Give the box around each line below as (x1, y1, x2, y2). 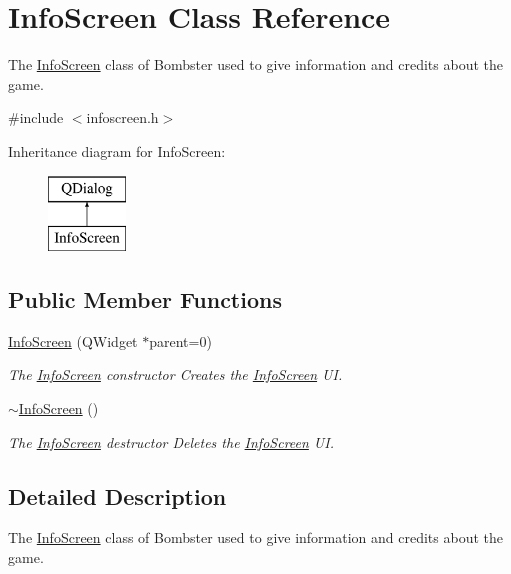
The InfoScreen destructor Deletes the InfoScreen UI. (8, 431, 334, 452)
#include (8, 107, 64, 128)
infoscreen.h (86, 107, 159, 128)
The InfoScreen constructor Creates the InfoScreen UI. (8, 364, 343, 385)
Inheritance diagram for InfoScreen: (8, 140, 226, 161)
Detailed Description (8, 480, 227, 511)
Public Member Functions (8, 284, 282, 315)
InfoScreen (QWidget (8, 330, 138, 351)
